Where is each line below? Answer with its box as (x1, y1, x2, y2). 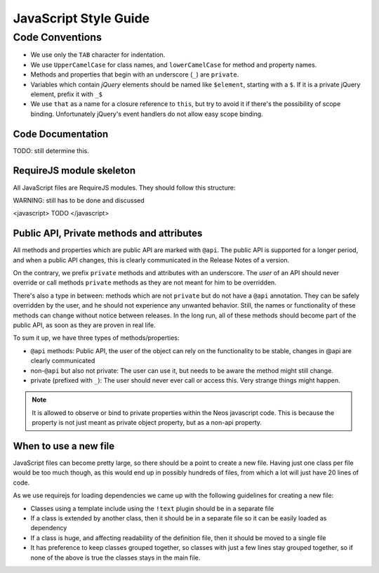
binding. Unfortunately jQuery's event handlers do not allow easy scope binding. (30, 110, 263, 118)
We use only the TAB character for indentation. (30, 51, 166, 59)
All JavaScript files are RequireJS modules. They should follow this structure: (13, 183, 236, 192)
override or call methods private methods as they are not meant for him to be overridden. (13, 278, 277, 287)
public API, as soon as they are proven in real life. (13, 320, 156, 329)
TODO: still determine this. (13, 146, 89, 154)
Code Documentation (13, 128, 109, 140)
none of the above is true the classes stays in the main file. (30, 553, 201, 562)
